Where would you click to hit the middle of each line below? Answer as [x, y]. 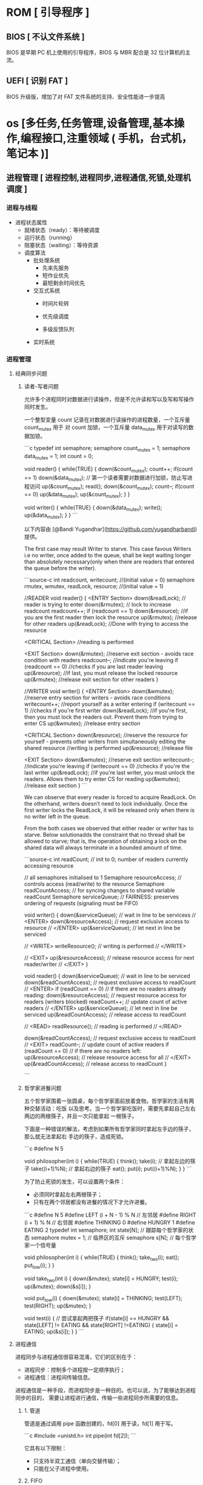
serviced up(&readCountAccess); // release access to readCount [105, 1015]
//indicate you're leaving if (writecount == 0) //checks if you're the [107, 766]
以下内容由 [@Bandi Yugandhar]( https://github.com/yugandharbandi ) [111, 529]
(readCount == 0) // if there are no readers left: [83, 1051]
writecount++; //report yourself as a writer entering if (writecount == [110, 704]
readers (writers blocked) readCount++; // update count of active [105, 1002]
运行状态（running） [50, 238]
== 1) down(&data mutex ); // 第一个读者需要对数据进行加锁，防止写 [106, 478]
